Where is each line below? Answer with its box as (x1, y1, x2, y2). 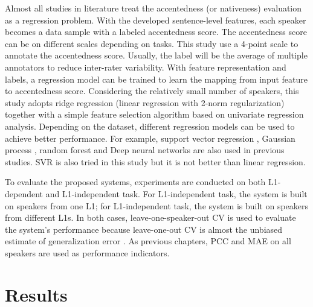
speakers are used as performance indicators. (5, 246, 170, 259)
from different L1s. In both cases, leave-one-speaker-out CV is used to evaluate (5, 211, 296, 224)
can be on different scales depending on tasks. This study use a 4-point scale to (5, 37, 298, 49)
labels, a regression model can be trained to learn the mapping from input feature (5, 72, 308, 85)
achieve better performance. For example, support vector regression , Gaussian (5, 131, 295, 144)
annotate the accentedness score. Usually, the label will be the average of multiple (5, 49, 308, 62)
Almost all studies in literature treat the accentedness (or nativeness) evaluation (5, 2, 302, 14)
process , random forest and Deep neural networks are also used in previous (5, 144, 285, 156)
